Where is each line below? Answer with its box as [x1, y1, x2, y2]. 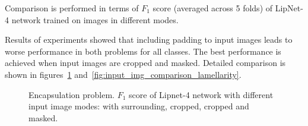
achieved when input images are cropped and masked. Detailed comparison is [5, 56, 286, 69]
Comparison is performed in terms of [5, 2, 139, 14]
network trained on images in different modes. [11, 13, 179, 26]
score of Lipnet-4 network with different [129, 88, 274, 100]
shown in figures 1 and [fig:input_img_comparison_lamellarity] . [5, 68, 242, 80]
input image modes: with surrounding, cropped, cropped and [28, 100, 249, 112]
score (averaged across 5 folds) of [153, 2, 273, 14]
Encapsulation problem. [28, 88, 115, 100]
